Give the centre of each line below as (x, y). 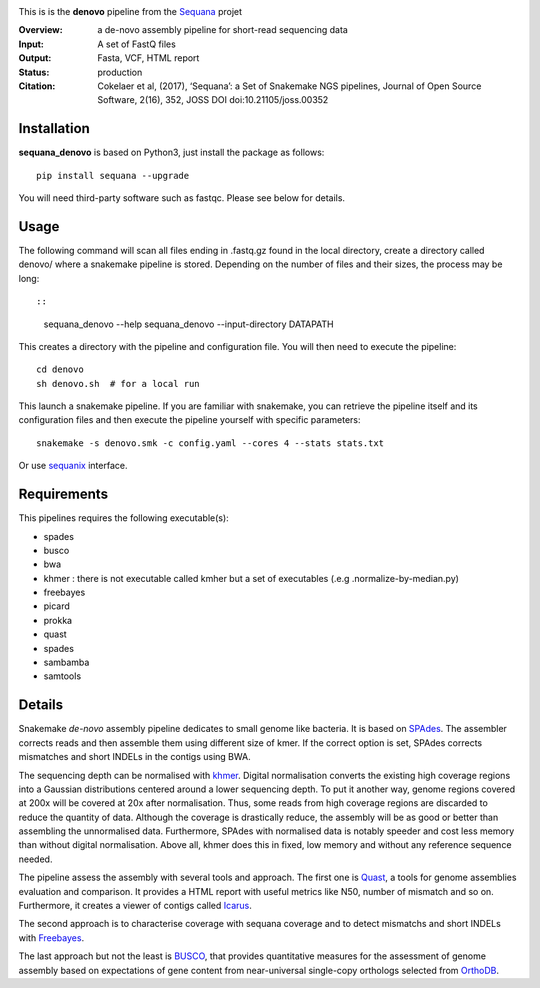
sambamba (66, 662)
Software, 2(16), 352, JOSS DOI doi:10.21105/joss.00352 (213, 100)
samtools (62, 676)
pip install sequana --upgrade (113, 175)
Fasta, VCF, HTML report (148, 58)
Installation (54, 128)
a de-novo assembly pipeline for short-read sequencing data (223, 30)
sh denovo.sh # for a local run (118, 383)
